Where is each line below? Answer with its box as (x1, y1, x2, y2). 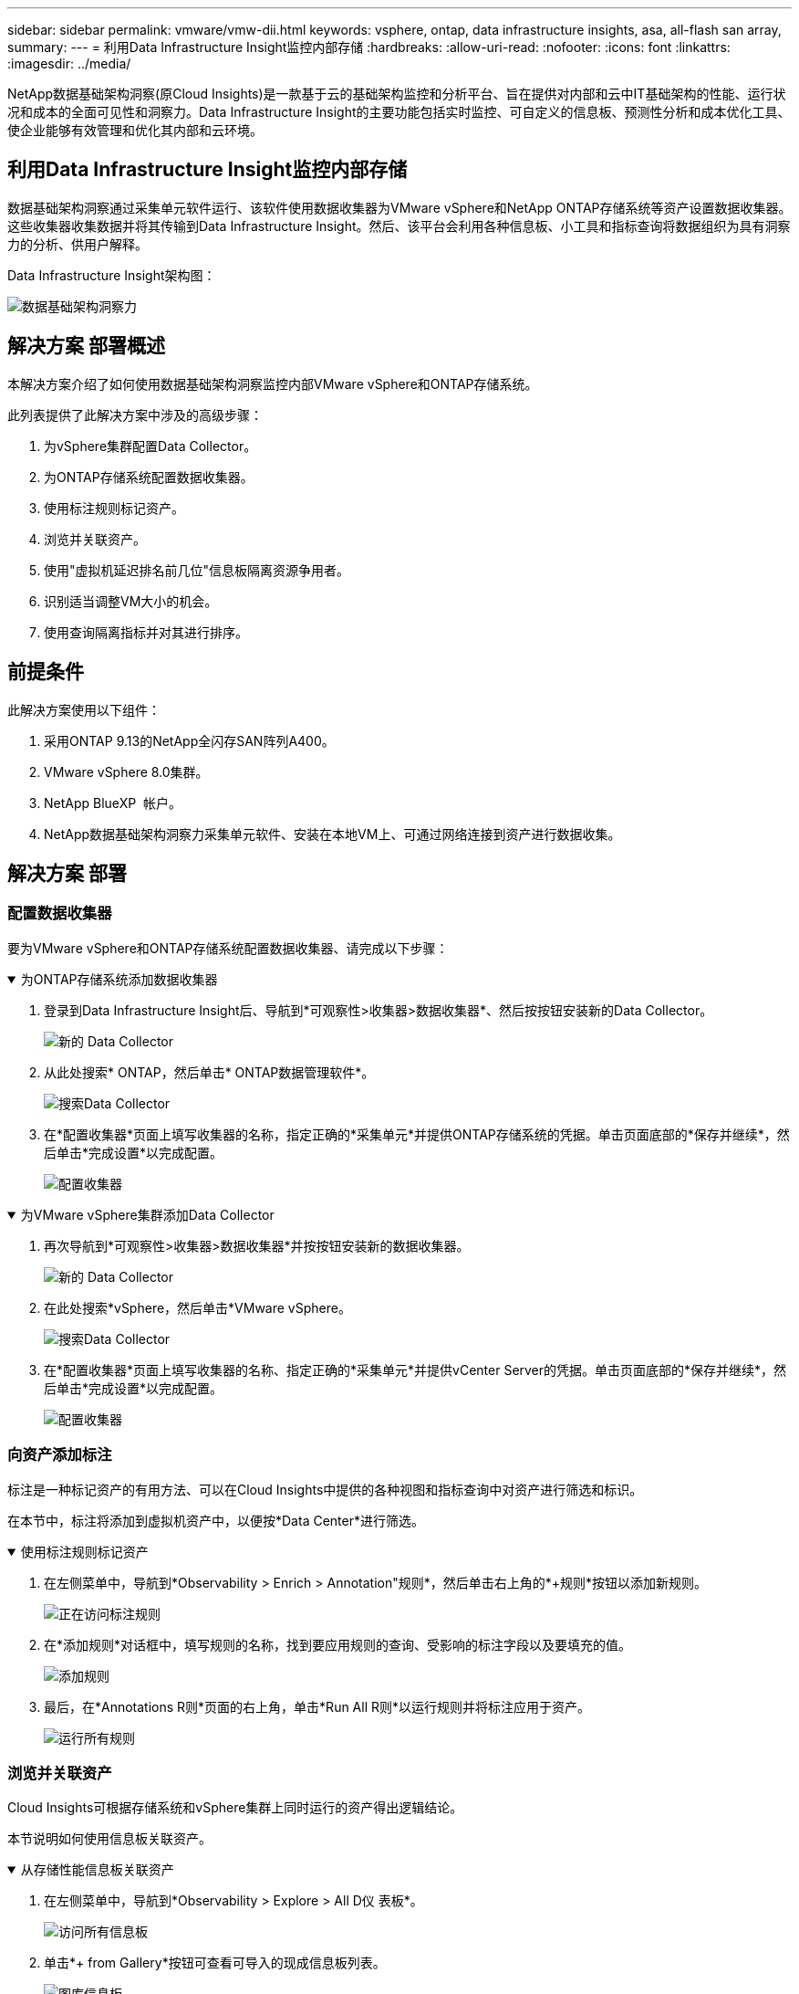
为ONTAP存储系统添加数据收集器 (20, 971, 218, 987)
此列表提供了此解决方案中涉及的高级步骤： (7, 406, 263, 423)
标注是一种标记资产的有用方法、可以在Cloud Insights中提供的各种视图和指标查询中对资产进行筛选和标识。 (7, 1481, 643, 1497)
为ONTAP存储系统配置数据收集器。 (44, 468, 254, 485)
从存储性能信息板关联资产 (20, 1862, 174, 1878)
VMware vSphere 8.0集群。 (44, 763, 209, 780)
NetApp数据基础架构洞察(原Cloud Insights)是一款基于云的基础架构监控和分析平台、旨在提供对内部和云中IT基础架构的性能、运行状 (7, 86, 786, 101)
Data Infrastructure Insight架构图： (7, 267, 216, 283)
